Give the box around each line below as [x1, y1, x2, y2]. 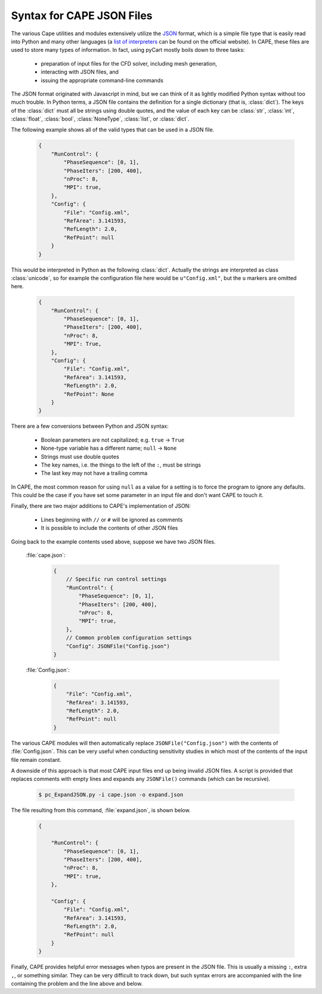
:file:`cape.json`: [26, 552, 66, 559]
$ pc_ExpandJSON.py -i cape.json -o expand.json [38, 791, 184, 798]
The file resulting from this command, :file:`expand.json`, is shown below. [11, 807, 191, 814]
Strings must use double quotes [41, 453, 119, 460]
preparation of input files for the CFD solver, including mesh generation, [41, 60, 218, 67]
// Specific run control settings [66, 576, 167, 583]
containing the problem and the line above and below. [11, 980, 143, 987]
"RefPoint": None [63, 391, 114, 397]
